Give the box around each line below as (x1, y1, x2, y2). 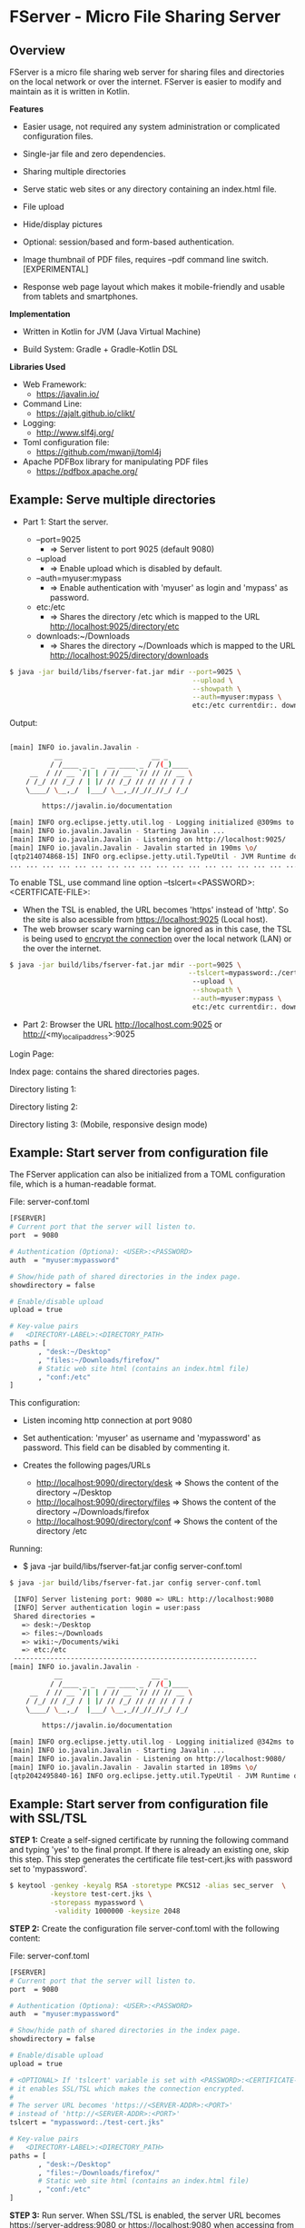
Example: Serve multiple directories (9, 492, 216, 508)
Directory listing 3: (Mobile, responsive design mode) (9, 1119, 208, 1129)
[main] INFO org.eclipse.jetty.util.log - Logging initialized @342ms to (9, 1737, 295, 1746)
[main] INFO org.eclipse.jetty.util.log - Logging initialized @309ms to (9, 818, 295, 828)
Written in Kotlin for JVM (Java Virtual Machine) (22, 326, 202, 337)
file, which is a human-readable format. (9, 1179, 157, 1189)
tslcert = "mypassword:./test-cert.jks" (9, 2118, 165, 2127)
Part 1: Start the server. (22, 516, 109, 527)
